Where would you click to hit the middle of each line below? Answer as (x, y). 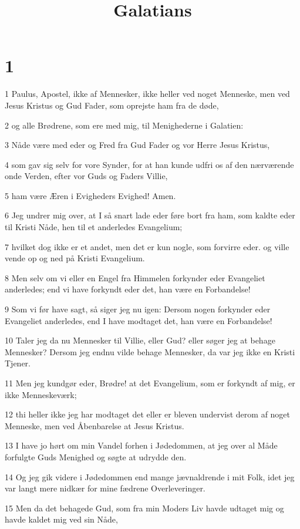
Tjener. (18, 363)
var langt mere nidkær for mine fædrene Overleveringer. (105, 488)
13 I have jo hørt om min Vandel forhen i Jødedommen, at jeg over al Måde (141, 445)
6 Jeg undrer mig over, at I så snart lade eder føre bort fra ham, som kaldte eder (150, 215)
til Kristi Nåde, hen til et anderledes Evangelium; (94, 227)
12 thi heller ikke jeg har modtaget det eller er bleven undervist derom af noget (148, 414)
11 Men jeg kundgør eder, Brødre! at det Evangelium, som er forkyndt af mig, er (150, 383)
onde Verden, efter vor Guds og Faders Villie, (86, 176)
